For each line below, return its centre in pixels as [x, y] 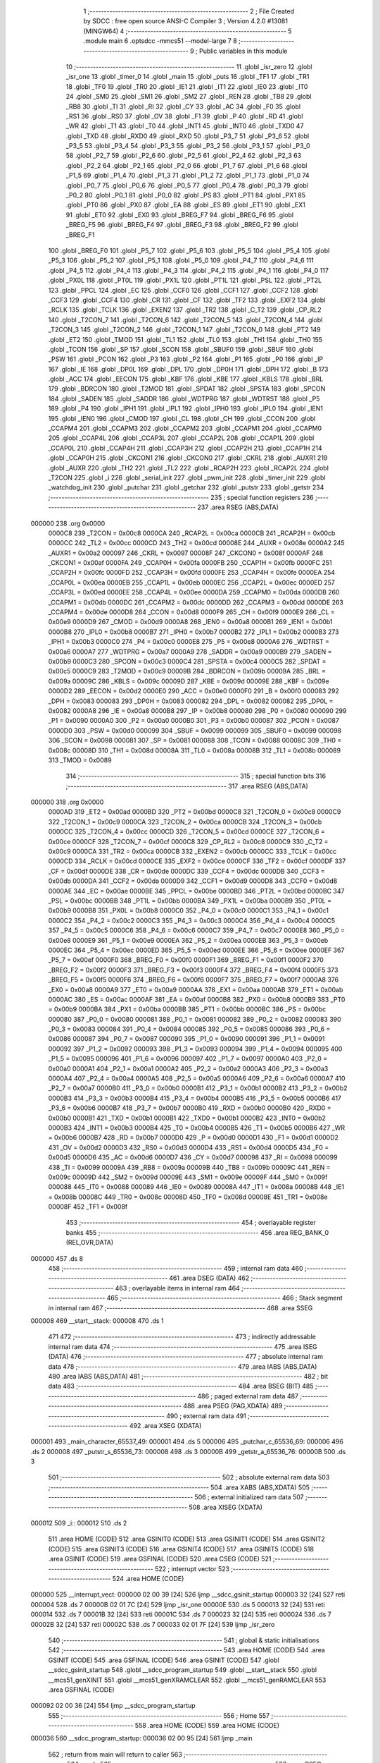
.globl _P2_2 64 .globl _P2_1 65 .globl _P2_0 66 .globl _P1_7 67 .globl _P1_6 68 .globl [186, 165]
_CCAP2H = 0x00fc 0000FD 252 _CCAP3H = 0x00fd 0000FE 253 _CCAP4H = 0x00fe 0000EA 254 [192, 573]
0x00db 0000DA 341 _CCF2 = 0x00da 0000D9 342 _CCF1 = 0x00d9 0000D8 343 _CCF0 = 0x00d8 [193, 881]
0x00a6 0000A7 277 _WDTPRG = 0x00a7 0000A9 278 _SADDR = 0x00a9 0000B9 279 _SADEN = [190, 652]
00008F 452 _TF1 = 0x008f [88, 1207]
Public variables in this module [243, 51]
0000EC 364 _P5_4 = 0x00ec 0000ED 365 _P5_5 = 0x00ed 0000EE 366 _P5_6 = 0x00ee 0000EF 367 [196, 950]
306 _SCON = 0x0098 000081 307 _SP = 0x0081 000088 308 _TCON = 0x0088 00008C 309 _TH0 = [195, 740]
